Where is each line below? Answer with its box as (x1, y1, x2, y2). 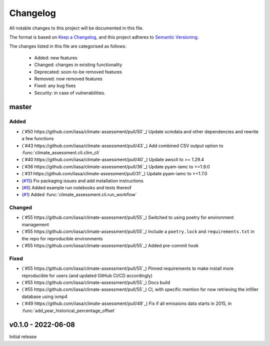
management (21, 221, 49, 227)
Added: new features (34, 55, 77, 61)
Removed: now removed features (34, 76, 102, 82)
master (9, 103, 32, 111)
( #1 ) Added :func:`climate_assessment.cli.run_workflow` (21, 192, 137, 198)
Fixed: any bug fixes (34, 83, 76, 89)
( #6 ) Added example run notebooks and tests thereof (21, 184, 132, 190)
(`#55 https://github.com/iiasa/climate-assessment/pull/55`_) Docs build (21, 279, 170, 285)
